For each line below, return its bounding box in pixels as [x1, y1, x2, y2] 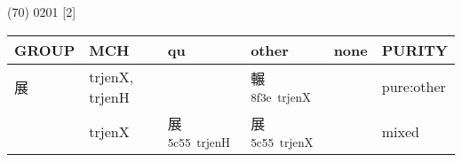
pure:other [381, 76, 446, 97]
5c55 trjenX [251, 133, 314, 150]
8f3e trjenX [251, 89, 311, 106]
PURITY [381, 39, 448, 60]
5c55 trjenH [167, 133, 231, 150]
